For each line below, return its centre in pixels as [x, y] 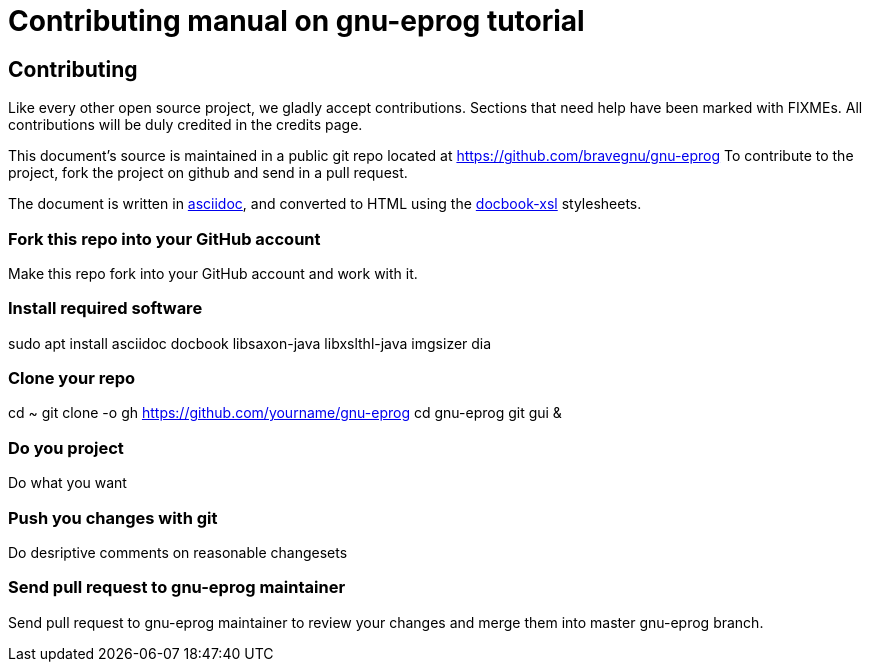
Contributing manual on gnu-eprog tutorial [296, 21]
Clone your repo [72, 378]
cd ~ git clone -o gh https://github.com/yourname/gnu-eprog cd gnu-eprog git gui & [285, 413]
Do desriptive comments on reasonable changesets [178, 552]
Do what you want [67, 483]
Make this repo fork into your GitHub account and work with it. [213, 273]
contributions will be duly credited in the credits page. [185, 125]
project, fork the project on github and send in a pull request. [208, 173]
